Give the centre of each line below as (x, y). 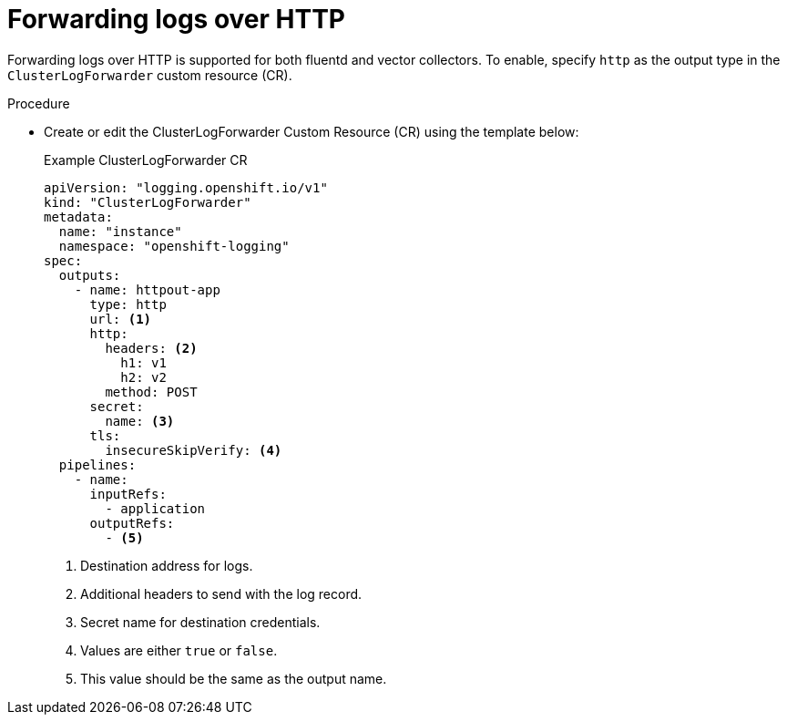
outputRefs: (132, 523)
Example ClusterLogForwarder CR (146, 160)
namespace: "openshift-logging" (174, 246)
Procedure (39, 103)
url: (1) (121, 319)
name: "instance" (120, 231)
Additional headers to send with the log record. (221, 593)
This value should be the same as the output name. (234, 678)
